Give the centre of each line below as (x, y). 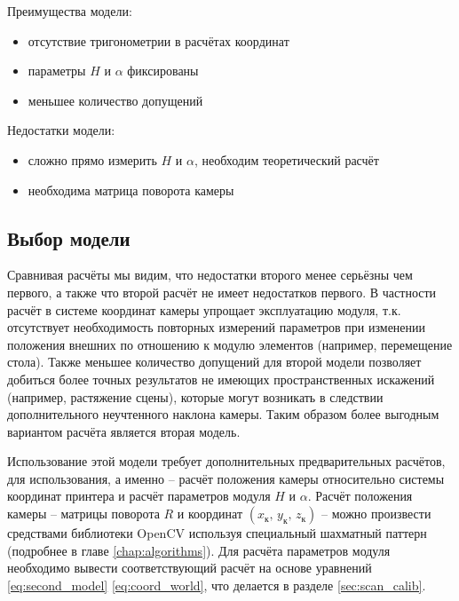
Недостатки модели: (61, 130)
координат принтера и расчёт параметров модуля (139, 496)
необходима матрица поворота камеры (131, 190)
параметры (57, 71)
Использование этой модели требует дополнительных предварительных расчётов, (226, 461)
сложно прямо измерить (92, 159)
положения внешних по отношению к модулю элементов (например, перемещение (230, 344)
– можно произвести (376, 514)
